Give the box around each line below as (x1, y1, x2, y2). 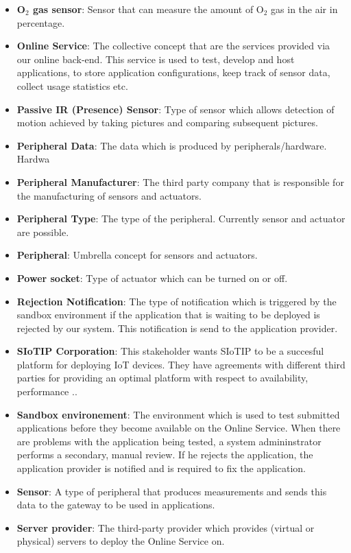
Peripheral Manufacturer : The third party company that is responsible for (16, 174, 344, 189)
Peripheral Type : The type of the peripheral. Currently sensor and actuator (16, 211, 346, 226)
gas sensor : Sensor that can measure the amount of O (32, 2, 264, 16)
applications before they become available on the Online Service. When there (16, 421, 341, 435)
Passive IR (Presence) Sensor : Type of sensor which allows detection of (16, 102, 335, 116)
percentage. (16, 15, 65, 30)
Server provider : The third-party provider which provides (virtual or (16, 520, 315, 534)
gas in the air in (271, 2, 338, 16)
